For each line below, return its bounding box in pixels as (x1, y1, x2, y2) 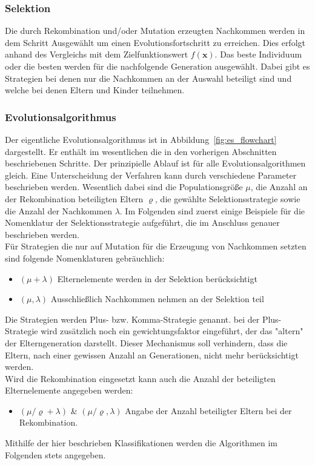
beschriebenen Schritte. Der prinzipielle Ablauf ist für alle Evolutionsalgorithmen (5, 157, 306, 170)
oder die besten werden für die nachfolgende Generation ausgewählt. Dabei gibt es (5, 60, 310, 72)
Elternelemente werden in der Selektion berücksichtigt (57, 272, 257, 285)
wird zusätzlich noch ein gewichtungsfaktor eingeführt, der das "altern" (41, 325, 303, 337)
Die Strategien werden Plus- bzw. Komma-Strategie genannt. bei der (5, 312, 260, 325)
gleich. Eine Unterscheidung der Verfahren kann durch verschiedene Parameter (5, 168, 297, 181)
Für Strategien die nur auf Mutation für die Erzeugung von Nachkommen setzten (5, 240, 307, 252)
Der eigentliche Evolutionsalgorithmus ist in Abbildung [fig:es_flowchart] (5, 133, 277, 145)
